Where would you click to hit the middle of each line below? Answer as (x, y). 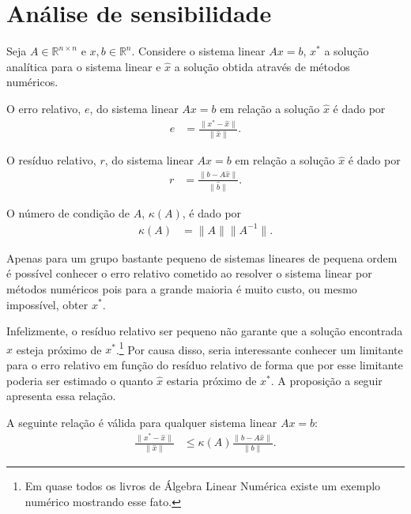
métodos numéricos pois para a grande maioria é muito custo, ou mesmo (182, 288)
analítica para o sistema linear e (84, 66)
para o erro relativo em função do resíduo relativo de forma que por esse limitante (205, 364)
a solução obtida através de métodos (262, 66)
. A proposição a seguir (326, 380)
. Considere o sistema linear (198, 51)
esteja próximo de (59, 349)
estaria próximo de (211, 380)
